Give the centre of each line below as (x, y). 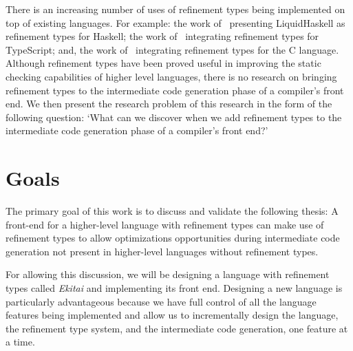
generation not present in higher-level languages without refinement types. (162, 251)
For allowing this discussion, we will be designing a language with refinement (168, 274)
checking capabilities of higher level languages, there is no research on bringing (171, 76)
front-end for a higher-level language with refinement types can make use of (165, 224)
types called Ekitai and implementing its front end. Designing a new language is (174, 288)
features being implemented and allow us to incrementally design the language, (172, 315)
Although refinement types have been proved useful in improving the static (163, 63)
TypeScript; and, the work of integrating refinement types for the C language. (172, 49)
